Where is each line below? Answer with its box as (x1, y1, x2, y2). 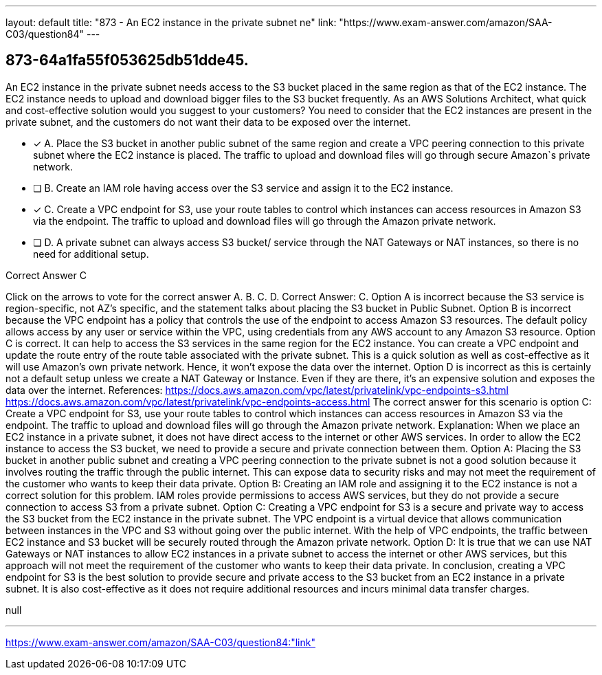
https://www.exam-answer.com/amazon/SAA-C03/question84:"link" (5, 636, 315, 648)
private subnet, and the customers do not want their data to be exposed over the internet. (5, 115, 411, 128)
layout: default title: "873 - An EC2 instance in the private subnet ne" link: (5, 16, 337, 28)
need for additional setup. (33, 247, 149, 260)
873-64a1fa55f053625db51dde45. (5, 52, 249, 69)
